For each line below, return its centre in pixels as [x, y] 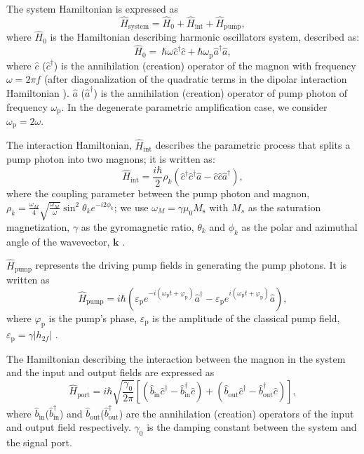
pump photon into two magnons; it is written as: [111, 159]
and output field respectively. [69, 426]
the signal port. [39, 442]
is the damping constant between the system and [252, 426]
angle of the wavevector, [58, 241]
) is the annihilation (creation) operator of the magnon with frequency [205, 65]
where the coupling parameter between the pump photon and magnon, [158, 193]
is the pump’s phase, [93, 318]
